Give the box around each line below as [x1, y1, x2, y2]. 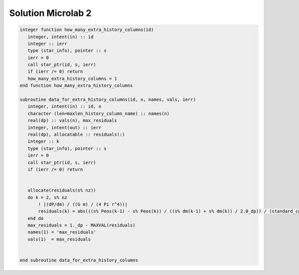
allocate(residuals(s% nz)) [27, 188, 97, 193]
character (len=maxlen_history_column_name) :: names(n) [27, 110, 170, 116]
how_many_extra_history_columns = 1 [27, 75, 117, 81]
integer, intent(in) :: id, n [27, 104, 102, 109]
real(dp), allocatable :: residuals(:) [27, 132, 125, 137]
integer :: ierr [27, 40, 67, 46]
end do [27, 215, 44, 221]
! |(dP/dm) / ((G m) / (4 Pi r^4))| [38, 201, 128, 207]
